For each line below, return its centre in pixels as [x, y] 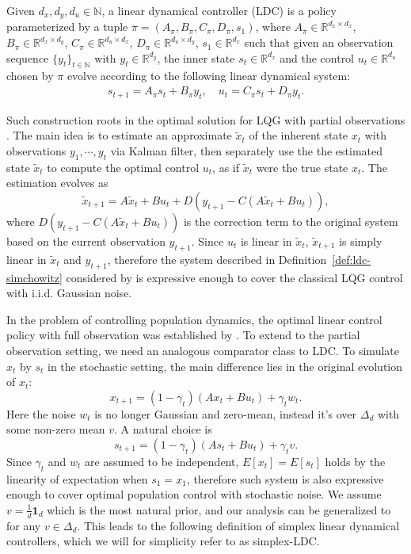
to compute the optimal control [123, 167]
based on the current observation [86, 241]
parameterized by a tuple [67, 27]
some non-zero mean [56, 429]
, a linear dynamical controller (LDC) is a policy [219, 10]
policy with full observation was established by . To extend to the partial [183, 335]
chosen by [30, 76]
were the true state [302, 167]
